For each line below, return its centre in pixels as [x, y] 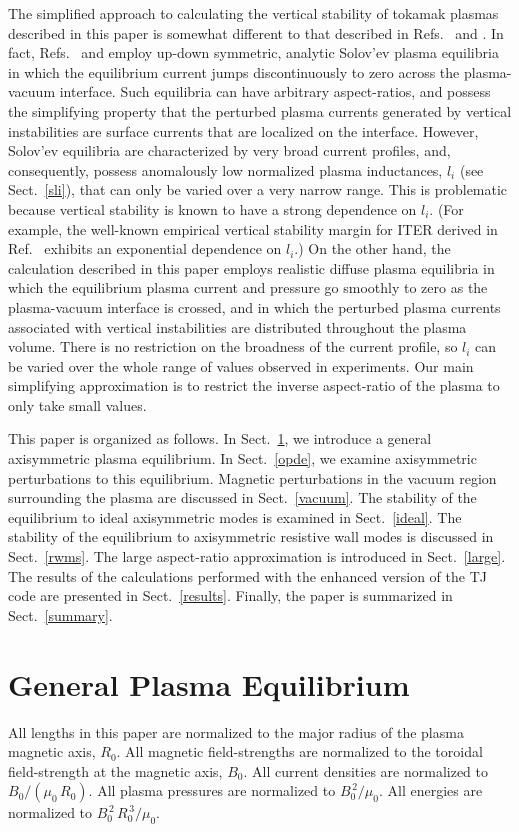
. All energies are [430, 790]
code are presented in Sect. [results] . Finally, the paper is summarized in [230, 595]
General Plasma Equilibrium [209, 683]
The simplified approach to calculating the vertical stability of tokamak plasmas [253, 13]
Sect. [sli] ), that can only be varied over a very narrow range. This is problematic [258, 189]
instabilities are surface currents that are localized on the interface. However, [243, 130]
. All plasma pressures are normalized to [212, 790]
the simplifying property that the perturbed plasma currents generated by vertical [260, 110]
